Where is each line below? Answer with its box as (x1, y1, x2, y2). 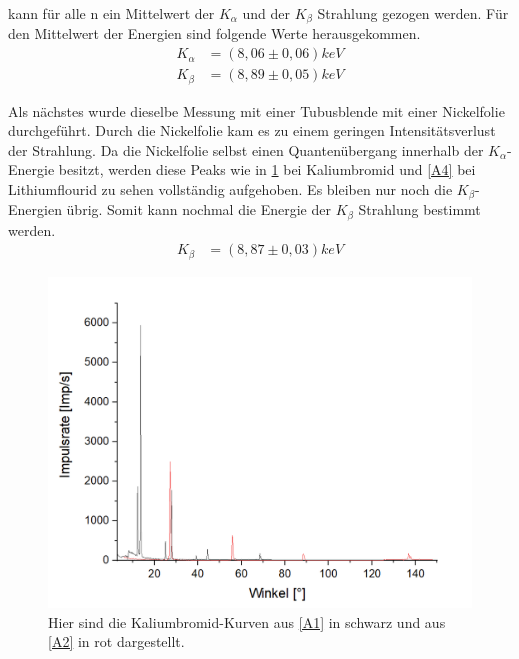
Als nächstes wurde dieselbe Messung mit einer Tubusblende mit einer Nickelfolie (8, 100, 505, 121)
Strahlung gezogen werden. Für (317, 3, 509, 23)
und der (242, 3, 291, 23)
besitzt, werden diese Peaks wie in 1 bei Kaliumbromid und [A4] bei (58, 159, 476, 180)
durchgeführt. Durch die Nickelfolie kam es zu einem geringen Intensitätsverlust (8, 120, 496, 141)
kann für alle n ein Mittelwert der (8, 3, 215, 23)
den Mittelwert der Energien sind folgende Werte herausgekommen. (8, 23, 421, 44)
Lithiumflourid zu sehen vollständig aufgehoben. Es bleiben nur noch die (8, 178, 453, 199)
